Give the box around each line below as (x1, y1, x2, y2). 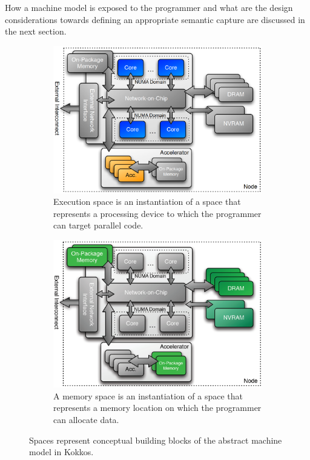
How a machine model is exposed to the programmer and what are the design (5, 1, 293, 13)
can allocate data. (53, 413, 119, 426)
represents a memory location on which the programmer (53, 401, 262, 414)
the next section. (5, 25, 67, 38)
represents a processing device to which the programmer (53, 207, 262, 219)
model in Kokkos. (29, 445, 94, 458)
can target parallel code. (53, 219, 143, 232)
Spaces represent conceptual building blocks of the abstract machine (29, 433, 282, 446)
